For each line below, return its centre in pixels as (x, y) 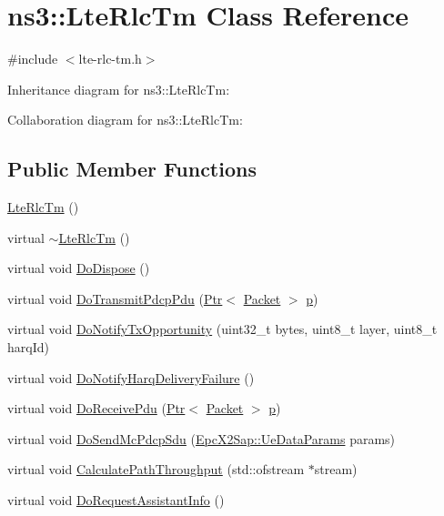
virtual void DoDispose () (79, 268)
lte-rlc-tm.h (110, 59)
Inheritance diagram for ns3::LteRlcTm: (119, 89)
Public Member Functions (132, 169)
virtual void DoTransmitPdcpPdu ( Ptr (115, 298)
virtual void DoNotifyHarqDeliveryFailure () (131, 377)
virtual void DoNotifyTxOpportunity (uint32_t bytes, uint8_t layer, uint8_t (222, 329)
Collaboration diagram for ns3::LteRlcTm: (125, 120)
